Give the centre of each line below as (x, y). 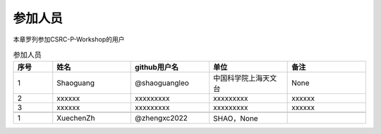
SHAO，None (235, 119)
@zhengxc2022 (162, 118)
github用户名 (157, 67)
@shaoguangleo (162, 83)
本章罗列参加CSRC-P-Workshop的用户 (69, 39)
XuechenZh (76, 118)
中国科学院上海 (238, 79)
